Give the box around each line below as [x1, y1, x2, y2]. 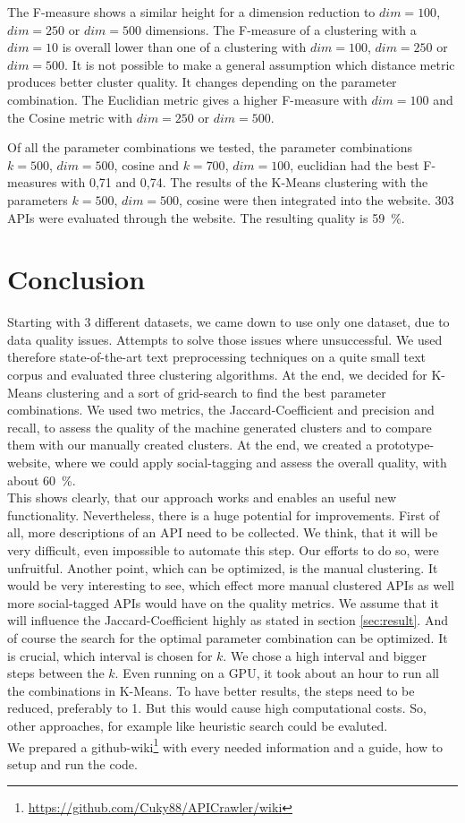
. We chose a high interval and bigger [223, 646, 427, 664]
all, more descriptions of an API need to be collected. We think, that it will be [7, 523, 438, 542]
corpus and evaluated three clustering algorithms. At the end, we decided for [7, 365, 427, 384]
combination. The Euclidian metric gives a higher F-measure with [7, 90, 368, 108]
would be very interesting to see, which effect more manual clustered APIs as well [7, 576, 454, 595]
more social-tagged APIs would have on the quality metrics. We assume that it [7, 593, 439, 612]
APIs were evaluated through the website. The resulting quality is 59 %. [7, 208, 405, 227]
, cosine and [114, 155, 180, 174]
